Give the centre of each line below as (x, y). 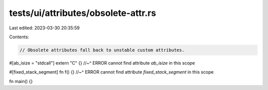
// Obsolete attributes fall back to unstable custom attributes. (102, 50)
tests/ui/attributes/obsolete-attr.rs (83, 13)
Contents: (19, 37)
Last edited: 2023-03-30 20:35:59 (44, 28)
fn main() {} (21, 81)
